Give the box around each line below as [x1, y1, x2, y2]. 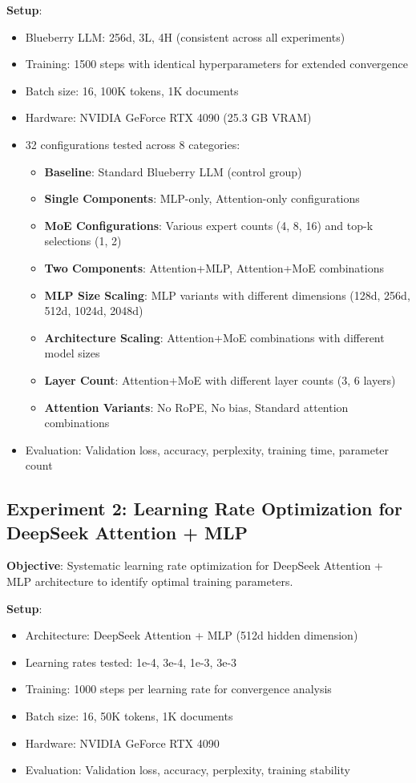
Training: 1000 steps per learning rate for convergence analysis [25, 680, 332, 697]
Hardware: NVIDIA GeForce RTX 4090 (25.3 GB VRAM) [25, 109, 312, 126]
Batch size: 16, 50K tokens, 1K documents [25, 708, 233, 724]
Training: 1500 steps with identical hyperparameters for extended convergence [25, 55, 409, 72]
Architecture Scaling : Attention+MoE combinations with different [44, 329, 385, 345]
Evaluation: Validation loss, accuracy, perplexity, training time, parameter [25, 441, 390, 458]
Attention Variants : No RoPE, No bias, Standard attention [44, 398, 349, 415]
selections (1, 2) [44, 232, 122, 249]
